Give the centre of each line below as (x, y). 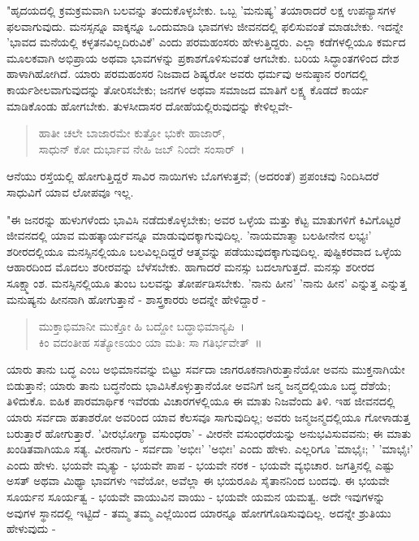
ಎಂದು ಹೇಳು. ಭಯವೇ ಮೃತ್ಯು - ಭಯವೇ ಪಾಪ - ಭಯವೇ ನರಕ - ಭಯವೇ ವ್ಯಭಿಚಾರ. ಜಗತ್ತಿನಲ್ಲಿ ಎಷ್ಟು (201, 464)
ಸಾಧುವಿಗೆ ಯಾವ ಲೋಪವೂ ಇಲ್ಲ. (70, 191)
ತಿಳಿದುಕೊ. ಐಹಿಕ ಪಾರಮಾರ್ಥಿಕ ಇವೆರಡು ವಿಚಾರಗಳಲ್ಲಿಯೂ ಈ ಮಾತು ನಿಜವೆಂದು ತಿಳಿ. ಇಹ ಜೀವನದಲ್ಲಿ (201, 401)
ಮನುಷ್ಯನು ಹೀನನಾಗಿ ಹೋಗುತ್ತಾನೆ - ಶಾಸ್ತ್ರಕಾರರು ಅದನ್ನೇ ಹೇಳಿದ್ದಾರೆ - (136, 299)
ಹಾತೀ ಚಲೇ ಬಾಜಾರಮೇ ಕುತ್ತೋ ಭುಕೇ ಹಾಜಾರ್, (132, 133)
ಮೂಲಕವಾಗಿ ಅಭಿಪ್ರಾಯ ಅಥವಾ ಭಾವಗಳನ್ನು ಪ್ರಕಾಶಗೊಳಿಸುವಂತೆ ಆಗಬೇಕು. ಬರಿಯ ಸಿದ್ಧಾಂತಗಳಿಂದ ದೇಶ (203, 57)
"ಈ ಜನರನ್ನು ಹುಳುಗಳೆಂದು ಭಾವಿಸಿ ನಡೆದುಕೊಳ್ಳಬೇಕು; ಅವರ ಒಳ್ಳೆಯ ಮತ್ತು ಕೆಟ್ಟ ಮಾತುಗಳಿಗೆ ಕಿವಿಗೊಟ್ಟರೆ (204, 219)
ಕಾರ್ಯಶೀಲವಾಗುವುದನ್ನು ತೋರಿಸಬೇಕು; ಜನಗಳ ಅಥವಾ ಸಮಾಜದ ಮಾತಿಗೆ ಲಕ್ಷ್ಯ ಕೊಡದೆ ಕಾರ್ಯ (188, 89)
